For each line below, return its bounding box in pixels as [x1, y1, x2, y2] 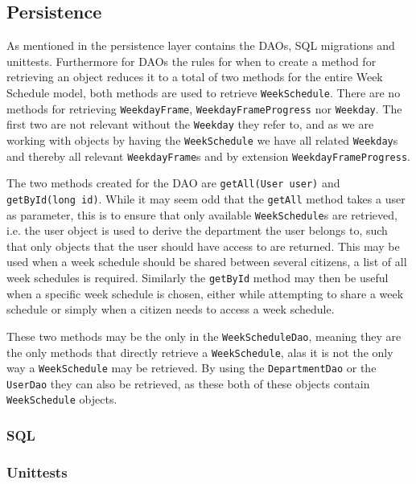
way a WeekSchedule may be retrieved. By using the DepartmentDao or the [6, 359, 377, 376]
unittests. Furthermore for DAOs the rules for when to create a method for [6, 52, 377, 69]
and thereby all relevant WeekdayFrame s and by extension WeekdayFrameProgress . [6, 147, 410, 164]
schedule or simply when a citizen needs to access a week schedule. [6, 301, 335, 318]
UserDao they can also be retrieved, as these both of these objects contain [6, 375, 370, 392]
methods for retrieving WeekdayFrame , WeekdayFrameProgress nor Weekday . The [6, 100, 402, 117]
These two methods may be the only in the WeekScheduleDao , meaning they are [6, 327, 402, 344]
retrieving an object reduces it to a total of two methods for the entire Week [6, 68, 383, 85]
